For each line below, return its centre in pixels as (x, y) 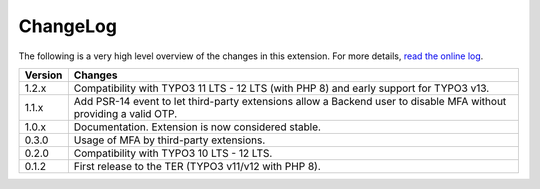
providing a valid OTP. (125, 113)
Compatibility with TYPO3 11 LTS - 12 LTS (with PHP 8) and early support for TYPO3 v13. (281, 88)
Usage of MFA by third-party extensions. (169, 140)
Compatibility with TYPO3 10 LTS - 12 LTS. (173, 153)
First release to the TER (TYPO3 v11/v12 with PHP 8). (197, 166)
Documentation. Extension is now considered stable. (197, 127)
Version (43, 75)
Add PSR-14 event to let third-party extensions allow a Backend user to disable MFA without (290, 101)
